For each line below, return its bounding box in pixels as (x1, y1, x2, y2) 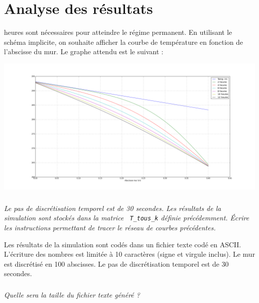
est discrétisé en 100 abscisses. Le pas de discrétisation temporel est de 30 (4, 258, 229, 269)
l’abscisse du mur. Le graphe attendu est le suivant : (4, 46, 163, 57)
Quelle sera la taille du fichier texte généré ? (4, 290, 140, 300)
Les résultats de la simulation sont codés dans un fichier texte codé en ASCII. (4, 239, 241, 249)
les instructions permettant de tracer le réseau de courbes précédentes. (4, 222, 216, 233)
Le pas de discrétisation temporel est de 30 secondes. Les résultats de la (4, 202, 221, 213)
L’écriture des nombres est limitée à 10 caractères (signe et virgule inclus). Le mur (4, 249, 255, 259)
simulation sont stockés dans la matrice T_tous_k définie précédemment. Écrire (4, 212, 249, 223)
